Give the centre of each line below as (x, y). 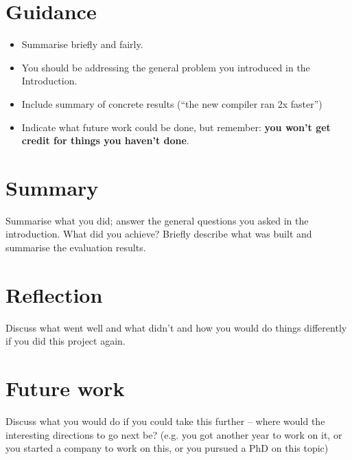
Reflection (54, 294)
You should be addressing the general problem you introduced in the (166, 67)
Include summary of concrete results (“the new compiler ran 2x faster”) (172, 103)
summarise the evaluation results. (76, 247)
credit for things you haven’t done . (105, 140)
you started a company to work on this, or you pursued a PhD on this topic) (167, 448)
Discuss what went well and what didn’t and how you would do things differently (176, 327)
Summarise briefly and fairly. (82, 44)
